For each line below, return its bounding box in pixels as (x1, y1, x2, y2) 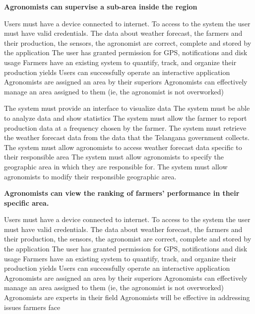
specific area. (4, 197, 49, 208)
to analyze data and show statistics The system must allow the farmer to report (4, 112, 247, 123)
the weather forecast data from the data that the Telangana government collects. (4, 132, 250, 143)
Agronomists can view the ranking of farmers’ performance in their (4, 188, 240, 198)
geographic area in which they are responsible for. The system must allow (4, 161, 228, 171)
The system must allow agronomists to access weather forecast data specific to (4, 142, 242, 152)
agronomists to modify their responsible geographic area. (4, 171, 177, 181)
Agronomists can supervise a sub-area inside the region (4, 1, 197, 11)
